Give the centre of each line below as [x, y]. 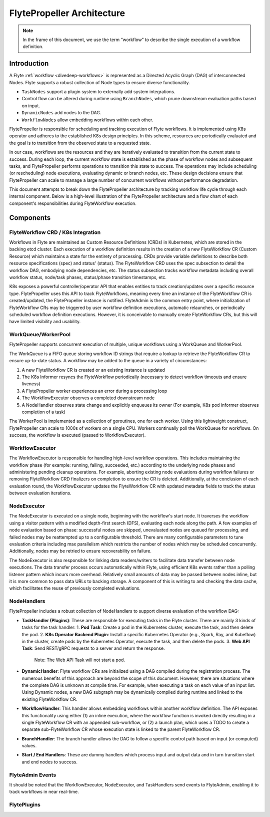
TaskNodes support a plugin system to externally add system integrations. [98, 92]
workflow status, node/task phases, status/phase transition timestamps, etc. [88, 277]
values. [29, 746]
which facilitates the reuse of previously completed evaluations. [75, 588]
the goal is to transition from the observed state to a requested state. [80, 143]
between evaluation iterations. [40, 493]
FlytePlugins [25, 805]
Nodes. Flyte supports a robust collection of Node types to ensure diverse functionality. [99, 82]
